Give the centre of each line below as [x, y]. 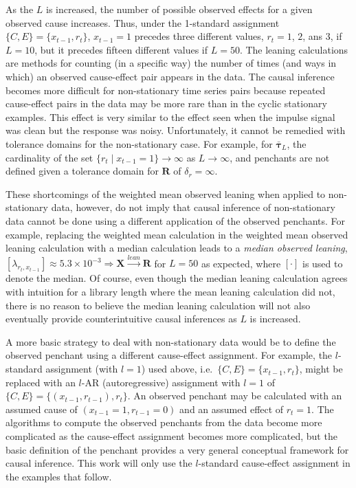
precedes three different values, [199, 36]
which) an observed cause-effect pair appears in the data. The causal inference [170, 76]
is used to [322, 263]
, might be [321, 369]
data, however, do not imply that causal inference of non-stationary [193, 207]
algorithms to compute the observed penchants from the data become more [164, 422]
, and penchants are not [280, 157]
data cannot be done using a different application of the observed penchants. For [176, 220]
